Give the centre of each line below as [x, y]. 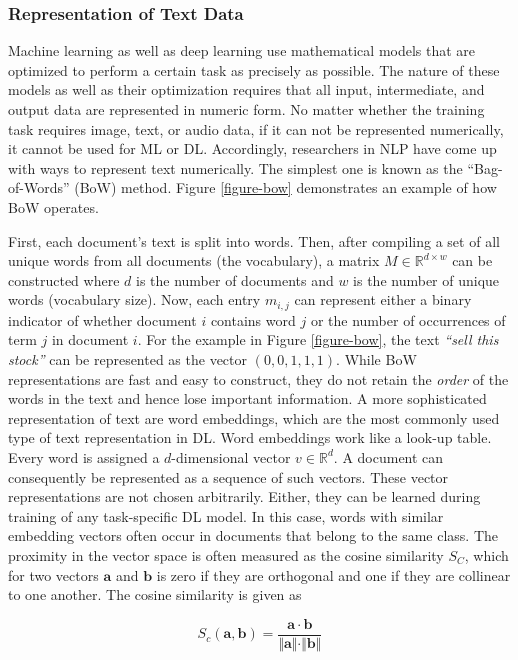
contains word [253, 319]
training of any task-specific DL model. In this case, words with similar [226, 515]
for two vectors [53, 574]
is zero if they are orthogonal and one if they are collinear [333, 574]
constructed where [64, 279]
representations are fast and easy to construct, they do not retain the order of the [258, 378]
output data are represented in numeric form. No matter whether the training [246, 109]
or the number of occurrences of [408, 319]
